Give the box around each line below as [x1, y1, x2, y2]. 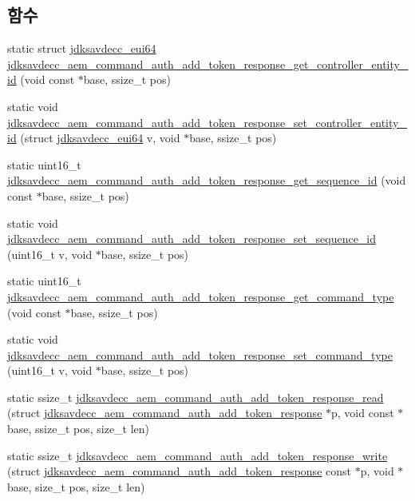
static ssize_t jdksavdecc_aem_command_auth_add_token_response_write [7, 447, 388, 463]
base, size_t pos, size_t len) [7, 478, 145, 495]
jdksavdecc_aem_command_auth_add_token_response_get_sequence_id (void [7, 172, 406, 189]
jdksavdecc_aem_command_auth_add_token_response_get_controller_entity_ [7, 55, 409, 72]
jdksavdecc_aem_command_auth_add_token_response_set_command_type [7, 346, 393, 363]
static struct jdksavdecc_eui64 [7, 40, 156, 57]
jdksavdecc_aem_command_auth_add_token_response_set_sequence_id [7, 230, 377, 247]
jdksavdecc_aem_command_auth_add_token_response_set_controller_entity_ [7, 113, 407, 130]
